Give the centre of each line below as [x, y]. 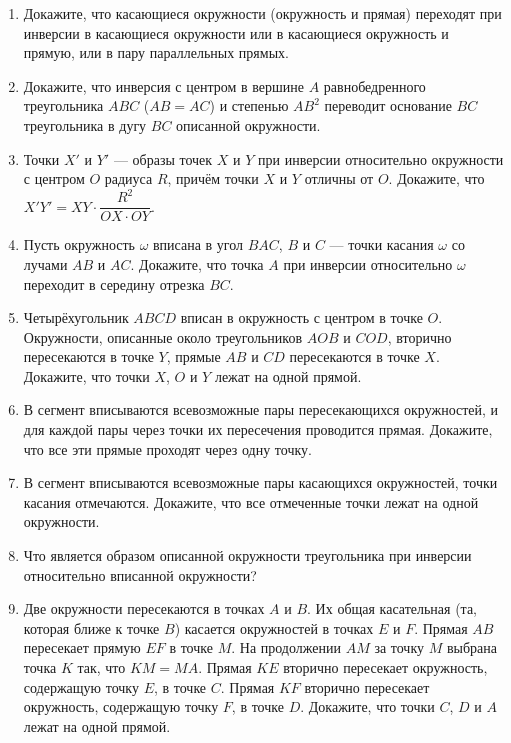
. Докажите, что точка [197, 263]
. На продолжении [286, 647]
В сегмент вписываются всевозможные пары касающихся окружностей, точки [260, 482]
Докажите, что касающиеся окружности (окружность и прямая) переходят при [262, 13]
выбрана [471, 647]
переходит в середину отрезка [114, 283]
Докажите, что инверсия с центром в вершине [163, 85]
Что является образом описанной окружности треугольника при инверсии [247, 555]
